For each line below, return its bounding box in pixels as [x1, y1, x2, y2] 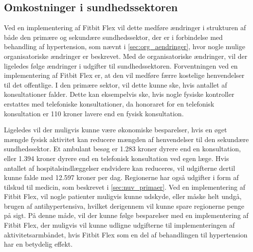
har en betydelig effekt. [4, 239, 73, 249]
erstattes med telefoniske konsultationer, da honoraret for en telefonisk [4, 98, 215, 108]
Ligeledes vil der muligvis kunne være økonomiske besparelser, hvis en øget [4, 125, 227, 135]
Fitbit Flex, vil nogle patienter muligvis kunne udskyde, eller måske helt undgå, [4, 191, 242, 201]
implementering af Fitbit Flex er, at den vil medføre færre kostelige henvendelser [4, 70, 245, 80]
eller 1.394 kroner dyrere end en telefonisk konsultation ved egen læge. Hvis [4, 153, 229, 163]
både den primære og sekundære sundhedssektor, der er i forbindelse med [4, 32, 223, 42]
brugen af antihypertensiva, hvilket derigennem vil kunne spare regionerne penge [4, 200, 244, 211]
